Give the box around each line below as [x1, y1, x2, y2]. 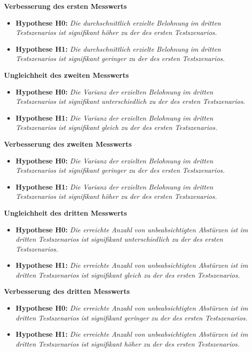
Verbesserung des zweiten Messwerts [4, 138, 132, 149]
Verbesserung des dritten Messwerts [4, 286, 130, 296]
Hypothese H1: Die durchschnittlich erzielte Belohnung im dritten [15, 43, 221, 54]
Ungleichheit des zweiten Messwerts [4, 69, 129, 80]
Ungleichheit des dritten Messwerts [4, 207, 127, 218]
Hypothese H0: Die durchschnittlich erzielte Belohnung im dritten [15, 17, 221, 28]
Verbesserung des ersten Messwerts [4, 1, 127, 11]
